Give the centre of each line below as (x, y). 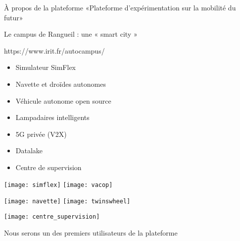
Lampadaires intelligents (52, 117)
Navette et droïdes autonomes (61, 84)
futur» (14, 17)
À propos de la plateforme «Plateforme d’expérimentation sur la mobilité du (120, 7)
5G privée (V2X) (41, 134)
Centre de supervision (48, 167)
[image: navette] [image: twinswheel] (67, 202)
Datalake (29, 151)
